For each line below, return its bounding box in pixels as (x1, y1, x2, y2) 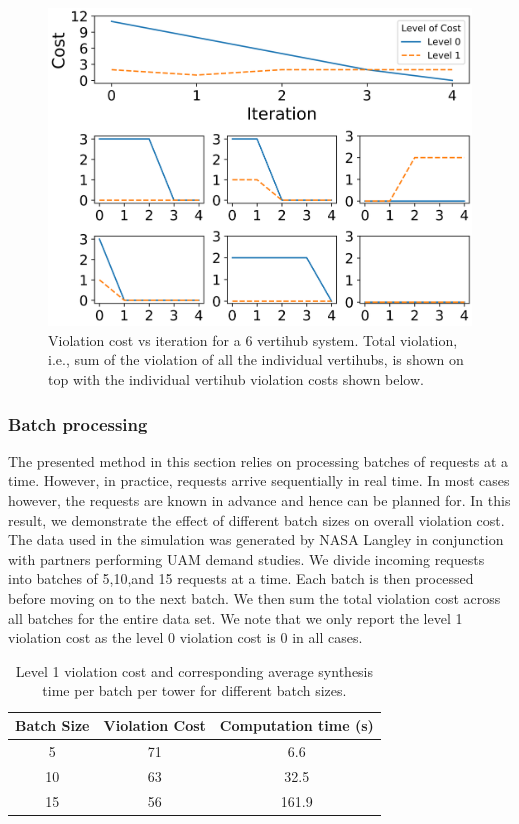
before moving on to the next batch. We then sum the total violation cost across (8, 588, 501, 609)
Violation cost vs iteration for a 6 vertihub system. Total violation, (48, 329, 458, 350)
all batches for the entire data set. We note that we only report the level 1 (8, 607, 463, 628)
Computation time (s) (219, 715, 374, 736)
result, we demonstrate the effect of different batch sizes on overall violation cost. (8, 509, 505, 530)
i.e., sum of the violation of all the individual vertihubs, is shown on (48, 349, 464, 370)
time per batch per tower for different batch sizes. (42, 680, 347, 701)
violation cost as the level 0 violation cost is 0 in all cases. (8, 627, 363, 648)
